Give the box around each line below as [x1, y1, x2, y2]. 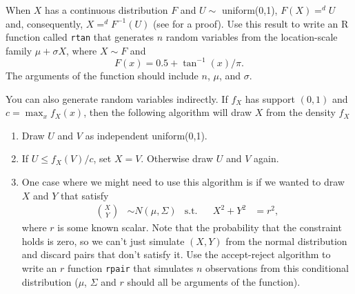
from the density [266, 105, 336, 119]
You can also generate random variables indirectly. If [6, 91, 228, 106]
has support [245, 91, 295, 106]
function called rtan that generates [6, 30, 154, 44]
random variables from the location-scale [165, 30, 338, 44]
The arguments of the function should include [6, 68, 199, 82]
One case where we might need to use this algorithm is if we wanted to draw [21, 174, 345, 188]
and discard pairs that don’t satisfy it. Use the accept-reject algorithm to [21, 247, 331, 262]
